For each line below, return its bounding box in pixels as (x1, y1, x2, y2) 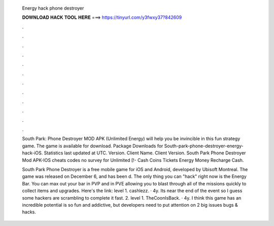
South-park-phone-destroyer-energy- (164, 143, 244, 149)
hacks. (22, 209, 37, 215)
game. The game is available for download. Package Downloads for (22, 143, 163, 149)
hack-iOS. (22, 150, 43, 156)
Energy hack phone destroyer (22, 5, 84, 11)
